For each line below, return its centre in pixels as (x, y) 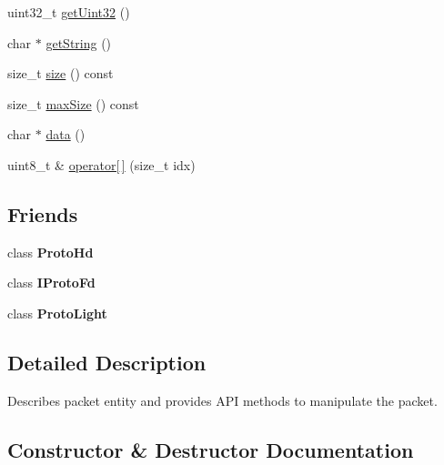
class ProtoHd (50, 252)
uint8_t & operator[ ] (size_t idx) (101, 164)
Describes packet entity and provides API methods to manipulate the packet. (222, 400)
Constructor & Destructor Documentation (211, 449)
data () (66, 134)
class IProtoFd (51, 283)
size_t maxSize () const (73, 103)
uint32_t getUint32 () (69, 12)
